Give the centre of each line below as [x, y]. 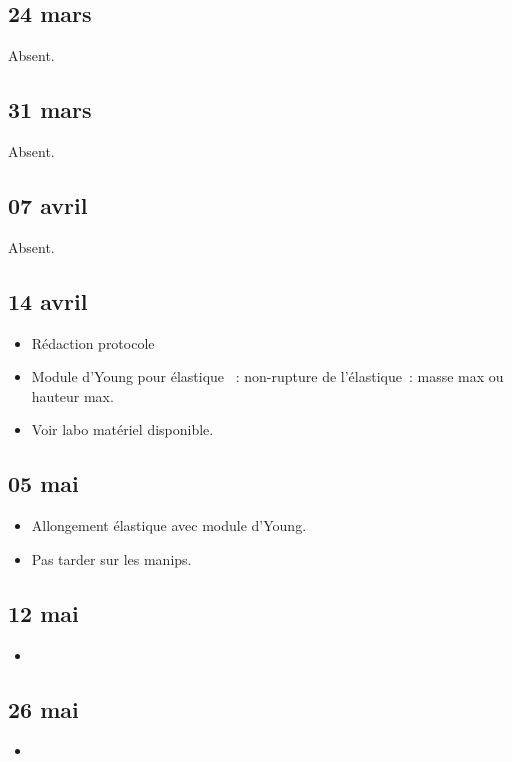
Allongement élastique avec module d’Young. [169, 525]
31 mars [50, 109]
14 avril [48, 300]
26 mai [43, 708]
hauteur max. [72, 395]
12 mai [43, 612]
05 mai [43, 483]
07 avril [48, 204]
